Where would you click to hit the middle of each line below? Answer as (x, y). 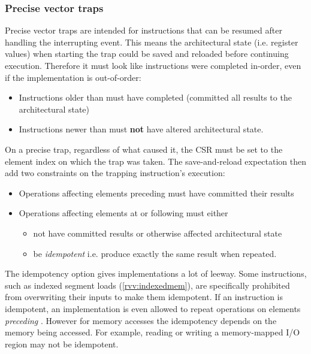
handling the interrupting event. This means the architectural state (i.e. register (152, 42)
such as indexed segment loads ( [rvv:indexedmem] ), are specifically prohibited (147, 285)
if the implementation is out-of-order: (73, 77)
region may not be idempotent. (62, 344)
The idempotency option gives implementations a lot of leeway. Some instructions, (156, 273)
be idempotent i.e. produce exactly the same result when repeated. (155, 253)
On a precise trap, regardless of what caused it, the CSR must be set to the (144, 149)
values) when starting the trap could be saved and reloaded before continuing (147, 54)
